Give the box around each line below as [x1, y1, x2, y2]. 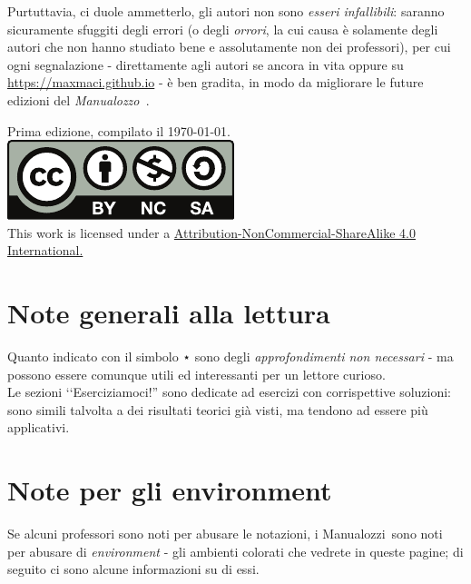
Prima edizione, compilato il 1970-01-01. [7, 121, 231, 140]
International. [7, 241, 83, 260]
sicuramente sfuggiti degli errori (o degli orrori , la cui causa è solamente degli [7, 19, 438, 38]
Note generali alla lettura [7, 294, 330, 332]
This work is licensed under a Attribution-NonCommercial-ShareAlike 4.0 [7, 223, 416, 242]
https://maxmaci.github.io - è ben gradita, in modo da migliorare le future [7, 73, 424, 92]
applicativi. [7, 418, 70, 437]
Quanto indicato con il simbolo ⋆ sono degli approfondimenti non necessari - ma [7, 347, 454, 366]
